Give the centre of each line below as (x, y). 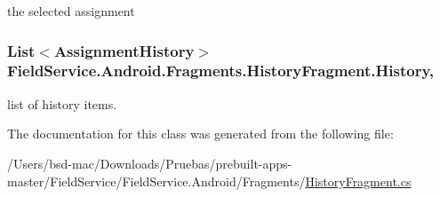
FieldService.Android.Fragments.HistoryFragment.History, (220, 71)
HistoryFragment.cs (358, 181)
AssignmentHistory (124, 50)
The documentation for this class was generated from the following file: (200, 134)
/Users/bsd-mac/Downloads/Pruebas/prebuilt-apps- (150, 163)
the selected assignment (71, 11)
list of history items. (62, 103)
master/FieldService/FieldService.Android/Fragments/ (156, 181)
